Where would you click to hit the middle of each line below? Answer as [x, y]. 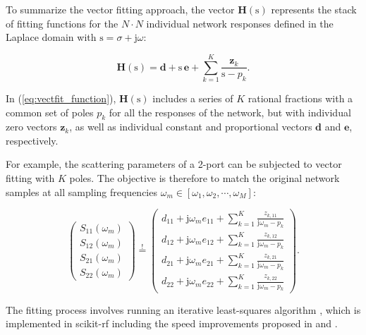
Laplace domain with [51, 37]
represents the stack [314, 9]
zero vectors [31, 127]
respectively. [32, 140]
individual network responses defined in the [240, 23]
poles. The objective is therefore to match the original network [205, 178]
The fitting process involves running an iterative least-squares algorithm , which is [183, 309]
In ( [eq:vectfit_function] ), [61, 98]
